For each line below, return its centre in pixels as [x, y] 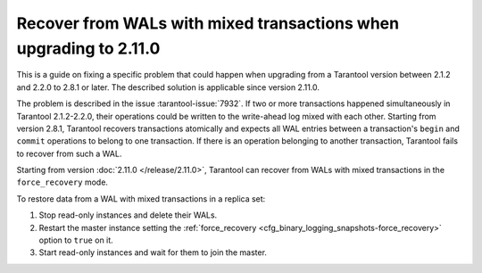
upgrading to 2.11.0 [88, 48]
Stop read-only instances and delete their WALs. [128, 215]
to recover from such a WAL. [69, 153]
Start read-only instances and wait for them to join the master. [153, 252]
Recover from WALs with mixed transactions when [208, 23]
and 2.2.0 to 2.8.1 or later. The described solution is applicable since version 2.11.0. [168, 87]
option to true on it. [76, 240]
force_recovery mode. [62, 182]
